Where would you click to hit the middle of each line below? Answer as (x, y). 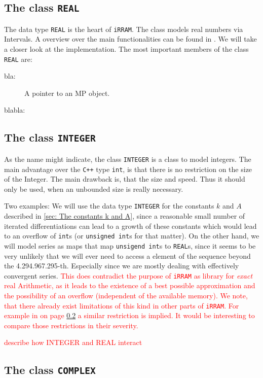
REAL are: (18, 59)
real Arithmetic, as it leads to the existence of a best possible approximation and (130, 285)
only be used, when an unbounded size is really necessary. (94, 188)
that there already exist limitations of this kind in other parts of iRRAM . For (122, 305)
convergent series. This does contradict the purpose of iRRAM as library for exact (128, 275)
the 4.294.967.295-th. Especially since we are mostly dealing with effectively (122, 266)
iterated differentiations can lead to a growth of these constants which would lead (130, 226)
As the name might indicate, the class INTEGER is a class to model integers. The (128, 159)
